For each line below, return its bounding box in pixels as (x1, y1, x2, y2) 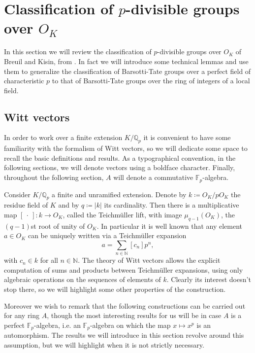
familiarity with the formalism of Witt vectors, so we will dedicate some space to (4, 143, 248, 153)
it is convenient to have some (143, 132, 231, 142)
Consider (4, 189, 31, 199)
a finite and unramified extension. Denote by (52, 189, 187, 199)
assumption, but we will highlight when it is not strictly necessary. (4, 339, 204, 350)
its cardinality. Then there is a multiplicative (104, 200, 239, 210)
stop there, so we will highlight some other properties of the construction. (4, 284, 226, 294)
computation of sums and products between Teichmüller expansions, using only (4, 264, 243, 275)
